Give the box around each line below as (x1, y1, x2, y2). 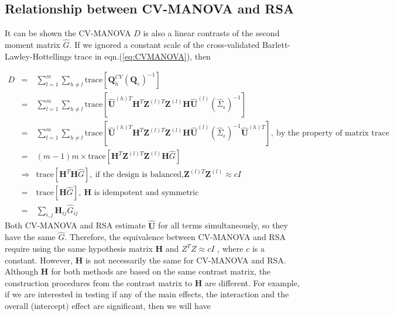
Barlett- (262, 39, 291, 51)
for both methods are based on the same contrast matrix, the (51, 265, 271, 277)
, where (217, 242, 244, 255)
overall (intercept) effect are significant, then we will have (5, 300, 211, 312)
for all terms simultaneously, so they (158, 219, 288, 231)
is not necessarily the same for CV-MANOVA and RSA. (85, 254, 286, 266)
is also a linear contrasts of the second (143, 27, 280, 39)
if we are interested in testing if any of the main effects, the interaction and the (5, 288, 289, 300)
